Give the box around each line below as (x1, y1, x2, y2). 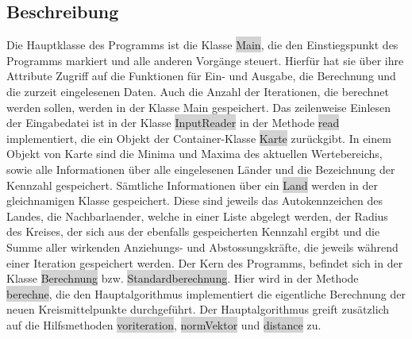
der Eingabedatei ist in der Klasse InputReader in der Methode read (6, 114, 340, 131)
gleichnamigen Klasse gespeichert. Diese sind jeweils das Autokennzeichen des (6, 192, 383, 209)
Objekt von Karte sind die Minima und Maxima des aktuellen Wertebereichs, (6, 145, 383, 162)
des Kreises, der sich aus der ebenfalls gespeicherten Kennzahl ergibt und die (6, 223, 380, 240)
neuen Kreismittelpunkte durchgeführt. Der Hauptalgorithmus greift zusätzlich (6, 301, 390, 318)
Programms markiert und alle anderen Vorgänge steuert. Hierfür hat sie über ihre (6, 52, 404, 68)
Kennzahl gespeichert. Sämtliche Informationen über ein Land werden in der (6, 176, 378, 193)
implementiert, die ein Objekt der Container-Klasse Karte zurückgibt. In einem (6, 129, 391, 146)
